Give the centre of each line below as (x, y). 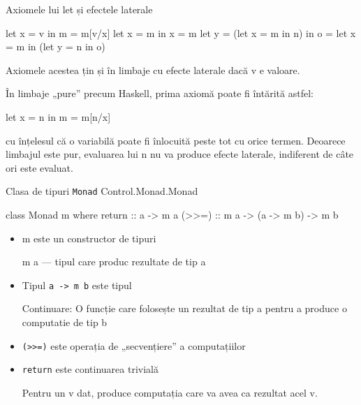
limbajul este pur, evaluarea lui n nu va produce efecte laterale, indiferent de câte (180, 154)
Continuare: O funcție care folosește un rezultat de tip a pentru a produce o (184, 308)
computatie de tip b (65, 322)
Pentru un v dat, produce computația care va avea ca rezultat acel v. (170, 392)
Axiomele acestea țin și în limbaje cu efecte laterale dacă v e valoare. (153, 69)
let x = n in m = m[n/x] (58, 116)
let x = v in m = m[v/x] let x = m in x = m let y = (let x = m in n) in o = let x (181, 32)
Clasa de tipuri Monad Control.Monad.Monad (102, 191)
